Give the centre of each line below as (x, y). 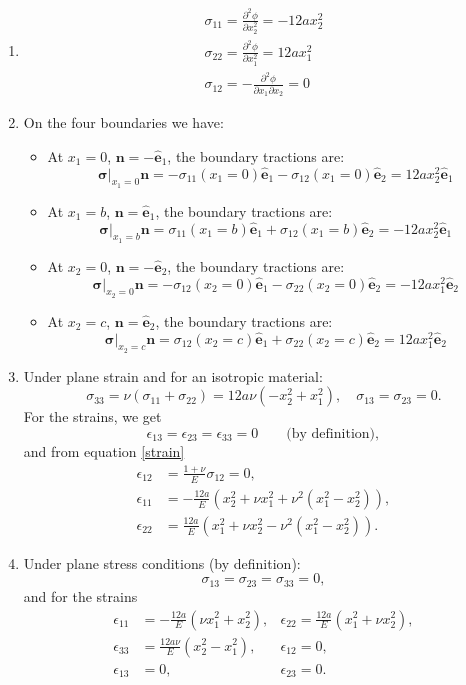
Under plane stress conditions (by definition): (162, 562)
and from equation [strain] (104, 451)
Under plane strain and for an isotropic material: (173, 375)
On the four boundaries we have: (123, 122)
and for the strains (80, 595)
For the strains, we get (92, 416)
